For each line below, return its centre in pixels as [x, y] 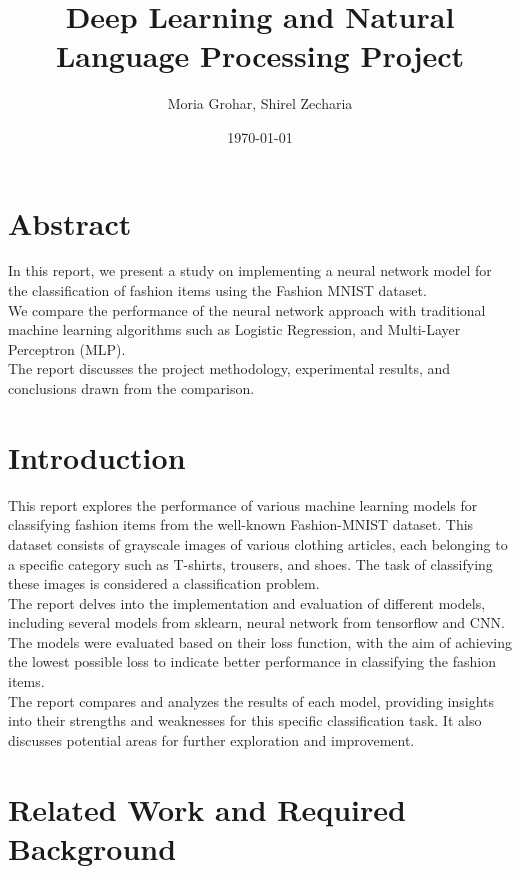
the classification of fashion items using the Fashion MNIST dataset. [217, 290]
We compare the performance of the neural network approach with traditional [247, 309]
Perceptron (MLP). [67, 348]
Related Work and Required [207, 808]
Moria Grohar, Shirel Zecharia [260, 103]
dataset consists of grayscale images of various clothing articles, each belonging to [258, 543]
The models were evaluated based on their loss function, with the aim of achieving [260, 641]
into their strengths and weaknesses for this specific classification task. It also [245, 720]
